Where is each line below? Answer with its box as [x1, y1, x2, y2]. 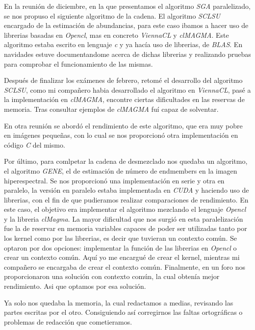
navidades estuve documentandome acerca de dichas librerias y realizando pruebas [4, 49, 251, 59]
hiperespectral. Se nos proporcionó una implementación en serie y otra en [4, 175, 225, 185]
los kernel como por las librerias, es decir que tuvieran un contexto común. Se [4, 233, 237, 243]
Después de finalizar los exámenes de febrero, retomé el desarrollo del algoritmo [4, 75, 243, 85]
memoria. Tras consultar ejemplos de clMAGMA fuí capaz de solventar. [4, 103, 219, 114]
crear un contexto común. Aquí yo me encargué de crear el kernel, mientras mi [4, 252, 240, 262]
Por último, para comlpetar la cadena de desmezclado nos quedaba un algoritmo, [4, 156, 248, 166]
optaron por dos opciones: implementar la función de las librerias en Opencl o [4, 242, 237, 253]
